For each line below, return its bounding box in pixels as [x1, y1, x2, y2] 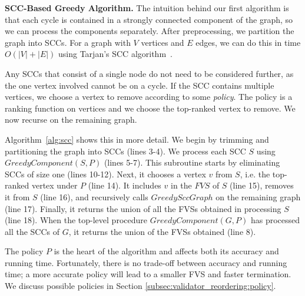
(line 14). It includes [88, 179, 161, 191]
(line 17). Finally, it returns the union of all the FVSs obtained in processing [5, 202, 281, 214]
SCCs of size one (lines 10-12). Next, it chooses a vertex [5, 167, 206, 180]
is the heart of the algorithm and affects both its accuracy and [54, 245, 279, 257]
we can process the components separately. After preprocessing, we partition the [5, 25, 294, 37]
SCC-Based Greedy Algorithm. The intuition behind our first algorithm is [5, 2, 289, 14]
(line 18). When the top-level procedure [5, 214, 147, 226]
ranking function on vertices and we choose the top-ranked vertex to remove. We [5, 102, 296, 114]
